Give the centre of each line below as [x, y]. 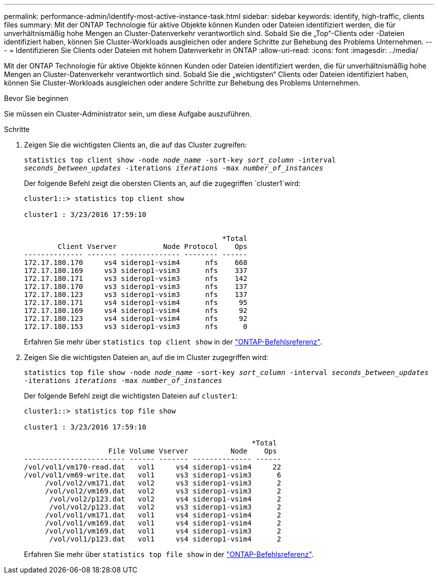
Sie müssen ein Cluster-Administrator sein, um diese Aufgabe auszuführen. [128, 114]
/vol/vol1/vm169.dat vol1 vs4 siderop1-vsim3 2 [163, 531]
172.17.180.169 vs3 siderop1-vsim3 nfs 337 [136, 270]
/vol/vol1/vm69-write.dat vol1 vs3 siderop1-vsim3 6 [153, 475]
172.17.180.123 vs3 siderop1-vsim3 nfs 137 [136, 294]
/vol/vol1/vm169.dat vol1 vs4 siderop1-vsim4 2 [163, 523]
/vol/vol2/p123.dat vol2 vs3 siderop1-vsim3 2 [165, 507]
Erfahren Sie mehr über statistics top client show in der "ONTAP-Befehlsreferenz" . [173, 342]
